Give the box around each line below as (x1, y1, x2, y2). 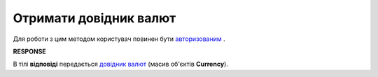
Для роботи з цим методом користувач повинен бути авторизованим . (13, 35, 225, 43)
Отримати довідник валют (13, 10, 176, 26)
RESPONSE (13, 47, 47, 55)
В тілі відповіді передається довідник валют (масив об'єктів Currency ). (13, 60, 229, 69)
